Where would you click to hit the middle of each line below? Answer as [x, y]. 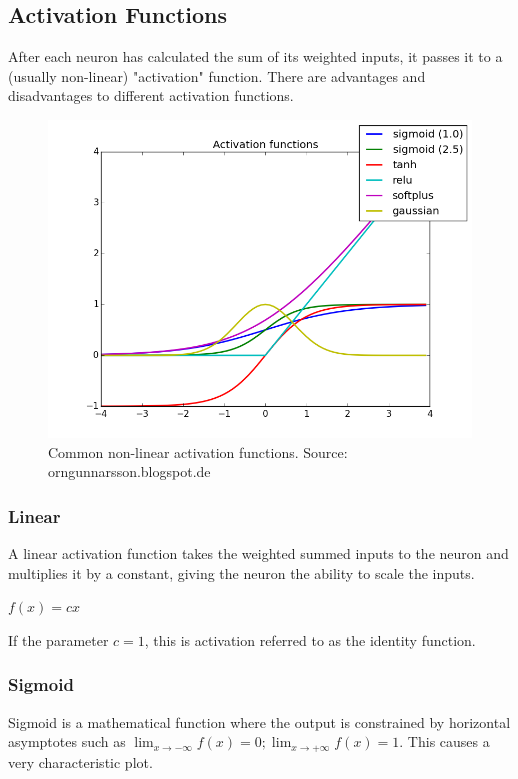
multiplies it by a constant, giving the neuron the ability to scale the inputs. [241, 572]
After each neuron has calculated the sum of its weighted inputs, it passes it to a [255, 56]
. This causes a [444, 741]
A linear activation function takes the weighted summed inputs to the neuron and [258, 552]
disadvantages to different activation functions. [151, 95]
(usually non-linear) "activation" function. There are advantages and [217, 75]
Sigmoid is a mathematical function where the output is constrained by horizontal [259, 721]
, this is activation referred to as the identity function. [310, 639]
